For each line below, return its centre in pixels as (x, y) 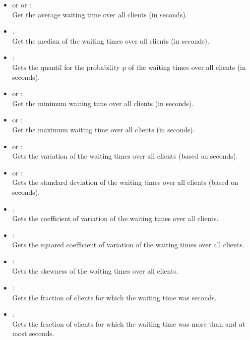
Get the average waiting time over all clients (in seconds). (100, 14)
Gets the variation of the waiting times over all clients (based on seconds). (125, 156)
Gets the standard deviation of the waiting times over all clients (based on (125, 182)
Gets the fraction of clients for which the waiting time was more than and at (128, 323)
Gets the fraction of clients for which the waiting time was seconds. (114, 297)
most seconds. (33, 333)
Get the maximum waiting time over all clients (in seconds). (103, 129)
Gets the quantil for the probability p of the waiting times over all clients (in (129, 67)
